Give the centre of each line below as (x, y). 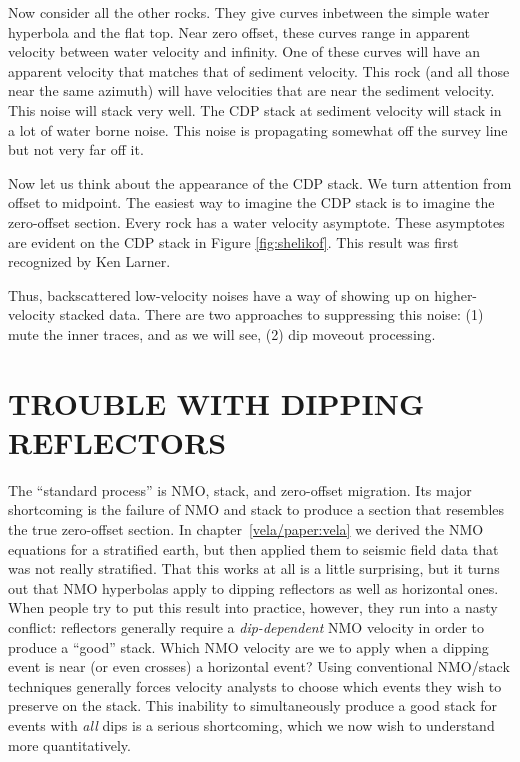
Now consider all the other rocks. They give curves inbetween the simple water (249, 12)
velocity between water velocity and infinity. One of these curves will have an (244, 51)
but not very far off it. (76, 149)
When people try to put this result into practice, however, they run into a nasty (253, 607)
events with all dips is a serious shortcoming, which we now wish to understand (251, 724)
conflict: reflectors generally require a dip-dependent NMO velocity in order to (246, 626)
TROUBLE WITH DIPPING (216, 402)
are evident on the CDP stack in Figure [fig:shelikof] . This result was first (233, 241)
